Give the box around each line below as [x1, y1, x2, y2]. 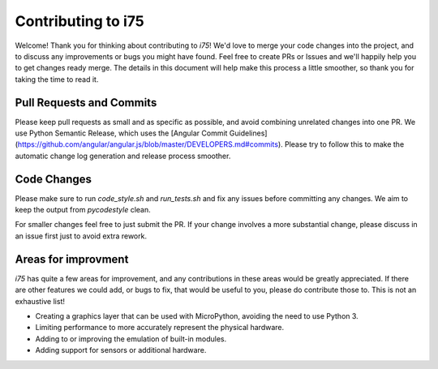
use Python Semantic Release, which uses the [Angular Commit [15, 128, 228, 138]
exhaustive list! [15, 296, 65, 306]
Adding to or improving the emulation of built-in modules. [35, 333, 227, 344]
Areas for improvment [15, 252, 129, 266]
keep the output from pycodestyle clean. [15, 205, 151, 215]
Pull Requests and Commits [15, 96, 157, 109]
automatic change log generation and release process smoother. [15, 151, 231, 161]
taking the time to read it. [15, 74, 99, 84]
